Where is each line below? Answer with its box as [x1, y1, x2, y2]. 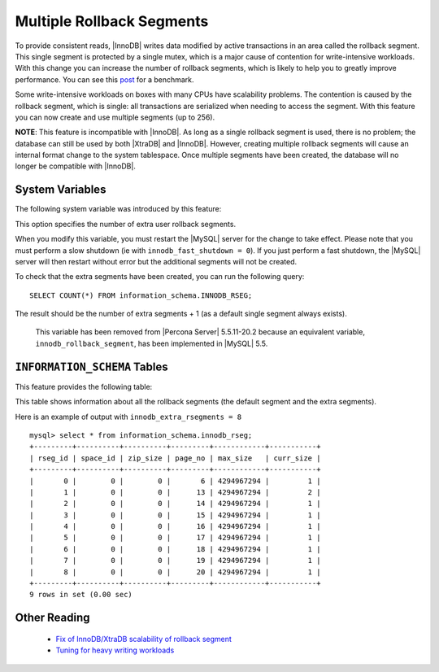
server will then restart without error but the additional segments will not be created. [15, 256, 298, 266]
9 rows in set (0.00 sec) [29, 590, 133, 600]
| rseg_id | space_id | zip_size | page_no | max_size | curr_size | [29, 453, 321, 463]
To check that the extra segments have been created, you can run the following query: [15, 272, 305, 281]
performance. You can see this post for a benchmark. [15, 74, 194, 85]
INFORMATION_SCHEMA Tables [15, 360, 168, 373]
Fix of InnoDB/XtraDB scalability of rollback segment [55, 634, 232, 644]
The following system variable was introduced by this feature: [15, 204, 222, 214]
